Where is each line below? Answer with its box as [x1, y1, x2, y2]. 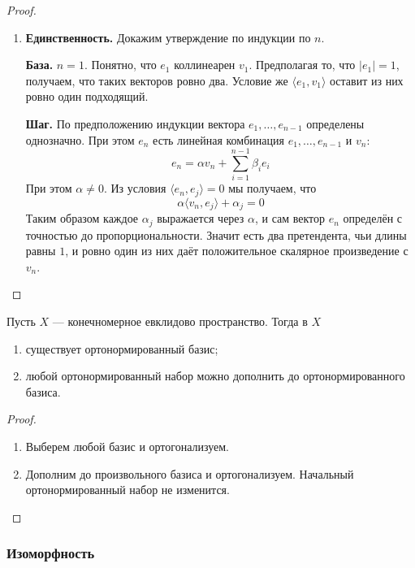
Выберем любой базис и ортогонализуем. [25, 437, 230, 454]
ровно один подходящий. [25, 88, 149, 105]
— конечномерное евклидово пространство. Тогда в [52, 313, 308, 330]
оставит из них [330, 72, 404, 89]
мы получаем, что [228, 180, 317, 197]
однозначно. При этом [25, 131, 135, 148]
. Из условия [103, 180, 166, 197]
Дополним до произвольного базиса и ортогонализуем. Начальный [25, 465, 354, 482]
